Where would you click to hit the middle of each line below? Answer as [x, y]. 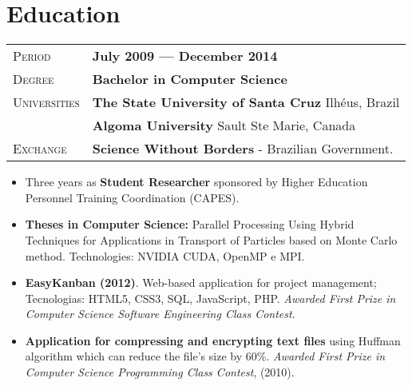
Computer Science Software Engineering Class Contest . [160, 314]
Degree [34, 79]
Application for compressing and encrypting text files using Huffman [213, 340]
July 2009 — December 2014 [185, 56]
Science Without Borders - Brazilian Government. [243, 149]
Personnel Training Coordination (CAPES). [132, 197]
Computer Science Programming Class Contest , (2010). [160, 372]
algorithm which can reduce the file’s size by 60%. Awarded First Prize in [205, 356]
